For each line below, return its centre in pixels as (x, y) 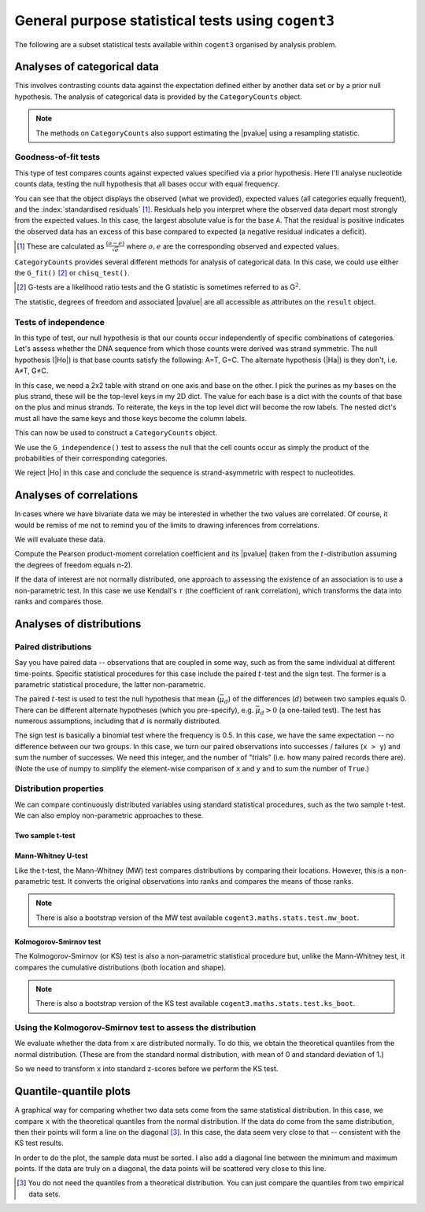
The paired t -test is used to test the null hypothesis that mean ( (117, 699)
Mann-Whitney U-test (51, 856)
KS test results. (39, 1143)
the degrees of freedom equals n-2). (74, 565)
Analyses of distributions (78, 624)
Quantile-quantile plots (73, 1091)
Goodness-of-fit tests (57, 157)
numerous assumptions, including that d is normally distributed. (118, 721)
